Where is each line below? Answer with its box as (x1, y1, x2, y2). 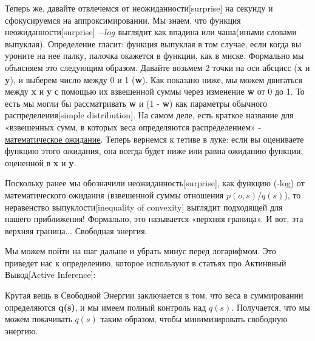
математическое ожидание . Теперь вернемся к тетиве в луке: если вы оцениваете (5, 132, 304, 145)
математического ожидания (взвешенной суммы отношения (5, 188, 224, 201)
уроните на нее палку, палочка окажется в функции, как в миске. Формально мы (5, 49, 304, 62)
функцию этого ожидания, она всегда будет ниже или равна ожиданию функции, (5, 144, 303, 157)
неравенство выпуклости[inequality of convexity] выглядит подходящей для (5, 200, 283, 213)
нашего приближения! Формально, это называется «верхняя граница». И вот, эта (5, 212, 303, 225)
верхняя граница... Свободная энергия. (5, 224, 147, 237)
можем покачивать (5, 312, 72, 325)
